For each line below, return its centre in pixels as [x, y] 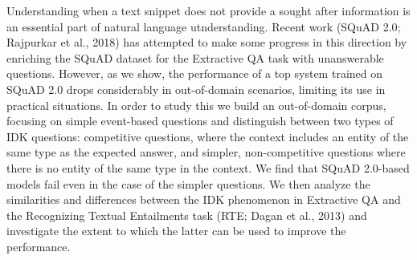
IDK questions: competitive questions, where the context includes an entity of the [208, 136]
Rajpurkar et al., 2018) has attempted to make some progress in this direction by [207, 42]
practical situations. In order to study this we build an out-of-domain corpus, [196, 105]
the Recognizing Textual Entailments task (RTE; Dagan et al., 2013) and [187, 215]
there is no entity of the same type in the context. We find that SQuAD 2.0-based [208, 167]
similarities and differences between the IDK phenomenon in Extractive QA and [204, 199]
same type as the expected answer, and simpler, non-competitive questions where [206, 152]
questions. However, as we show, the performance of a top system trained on [195, 73]
